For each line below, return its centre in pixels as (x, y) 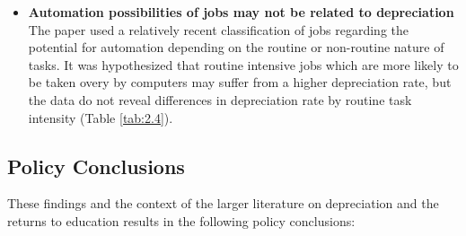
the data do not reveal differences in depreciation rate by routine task (220, 99)
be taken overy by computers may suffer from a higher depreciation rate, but (240, 82)
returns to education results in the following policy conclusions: (181, 220)
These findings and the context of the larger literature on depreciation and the (223, 203)
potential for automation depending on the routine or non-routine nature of (236, 47)
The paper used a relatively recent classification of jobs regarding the (219, 29)
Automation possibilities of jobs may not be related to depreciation (241, 12)
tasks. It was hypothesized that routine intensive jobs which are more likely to (243, 64)
